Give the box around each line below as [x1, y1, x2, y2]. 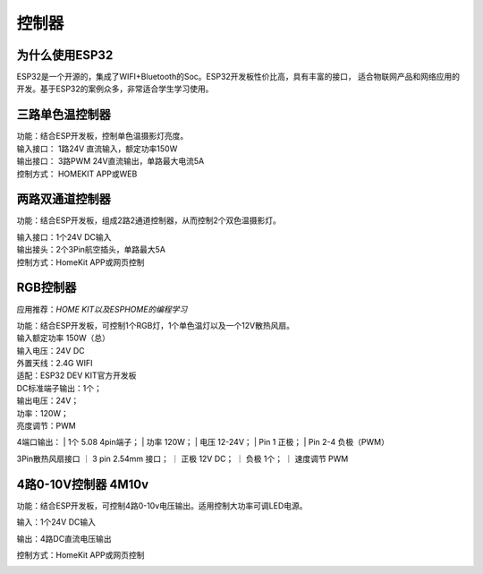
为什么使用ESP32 [16, 47, 114, 63]
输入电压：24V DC [16, 345, 85, 356]
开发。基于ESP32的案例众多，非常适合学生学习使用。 [16, 83, 214, 94]
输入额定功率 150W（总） [16, 332, 111, 344]
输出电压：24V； [16, 395, 80, 407]
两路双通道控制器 [16, 192, 111, 207]
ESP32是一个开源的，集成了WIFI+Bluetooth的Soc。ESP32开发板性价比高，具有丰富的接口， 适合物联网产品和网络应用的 [16, 72, 461, 82]
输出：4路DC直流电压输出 [16, 533, 112, 544]
